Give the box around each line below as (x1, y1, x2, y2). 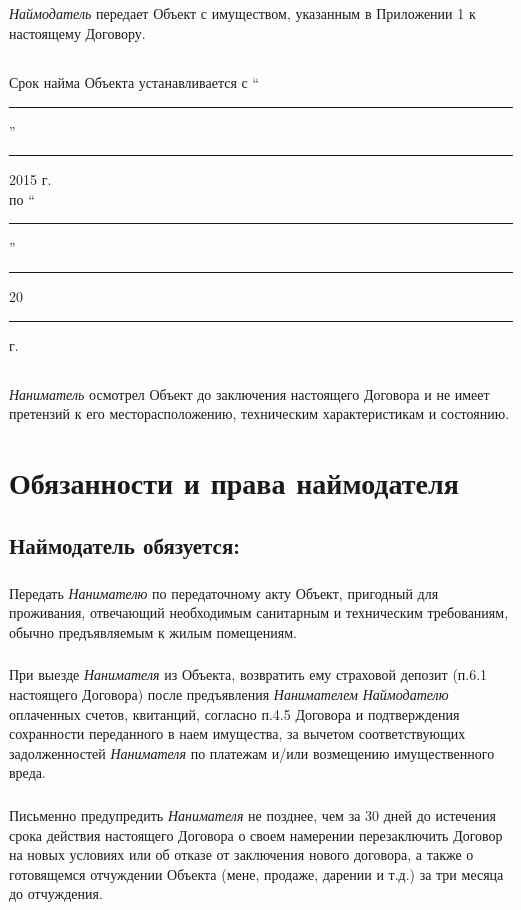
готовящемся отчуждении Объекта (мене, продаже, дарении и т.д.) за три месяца (9, 863, 504, 884)
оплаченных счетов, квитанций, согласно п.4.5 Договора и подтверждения (9, 703, 460, 724)
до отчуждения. (9, 883, 103, 904)
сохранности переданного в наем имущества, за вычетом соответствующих (9, 723, 466, 744)
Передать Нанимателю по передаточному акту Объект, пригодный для (9, 582, 439, 603)
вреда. (9, 762, 46, 783)
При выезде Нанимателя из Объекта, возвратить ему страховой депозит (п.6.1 (9, 664, 488, 685)
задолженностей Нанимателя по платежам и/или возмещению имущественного (9, 742, 495, 763)
